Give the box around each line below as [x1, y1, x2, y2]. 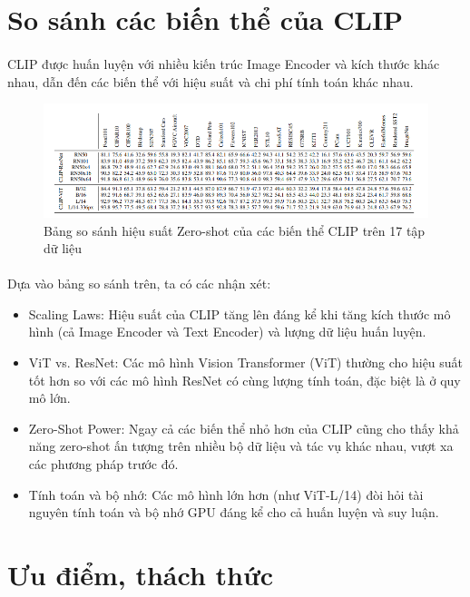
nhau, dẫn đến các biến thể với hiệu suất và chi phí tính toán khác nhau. [7, 72, 414, 91]
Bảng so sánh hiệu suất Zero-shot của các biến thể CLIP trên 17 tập [44, 220, 426, 240]
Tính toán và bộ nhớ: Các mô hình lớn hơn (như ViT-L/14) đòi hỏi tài [28, 484, 424, 504]
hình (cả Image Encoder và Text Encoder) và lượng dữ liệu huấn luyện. [28, 322, 426, 341]
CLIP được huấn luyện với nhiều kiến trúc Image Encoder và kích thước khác [7, 54, 440, 73]
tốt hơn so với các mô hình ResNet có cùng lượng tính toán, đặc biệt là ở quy [28, 370, 461, 389]
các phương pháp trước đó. [28, 455, 179, 474]
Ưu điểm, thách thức [7, 556, 274, 593]
